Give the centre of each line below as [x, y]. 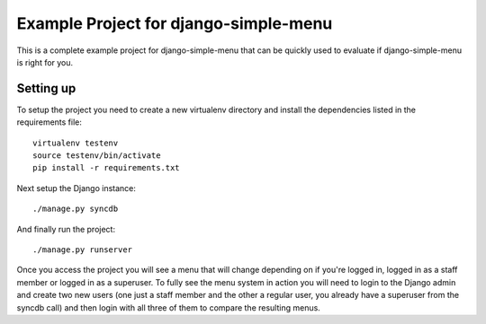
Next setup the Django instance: [76, 188]
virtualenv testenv [76, 143]
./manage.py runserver [83, 250]
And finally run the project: [66, 229]
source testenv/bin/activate [97, 156]
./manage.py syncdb [76, 209]
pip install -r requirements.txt [106, 168]
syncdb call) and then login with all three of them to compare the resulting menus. [169, 307]
